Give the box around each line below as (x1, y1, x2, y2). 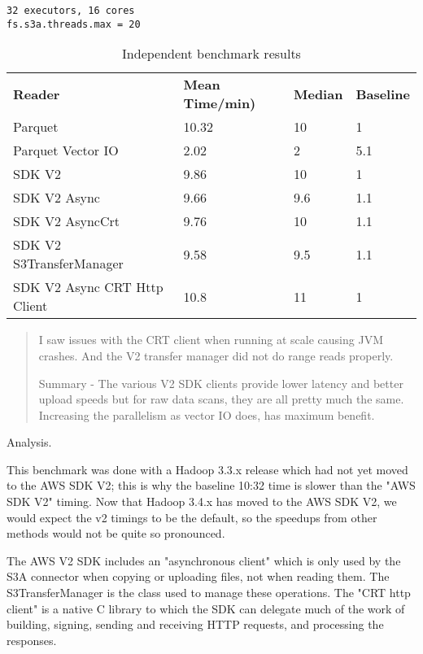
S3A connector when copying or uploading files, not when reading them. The (7, 568, 390, 585)
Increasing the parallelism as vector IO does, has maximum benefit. (38, 406, 375, 423)
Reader (13, 84, 60, 103)
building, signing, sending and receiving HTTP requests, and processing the (7, 616, 384, 633)
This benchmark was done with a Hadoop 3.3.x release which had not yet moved (7, 460, 408, 477)
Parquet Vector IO (13, 141, 119, 160)
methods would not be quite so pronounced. (7, 525, 225, 542)
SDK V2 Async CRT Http (13, 277, 164, 297)
